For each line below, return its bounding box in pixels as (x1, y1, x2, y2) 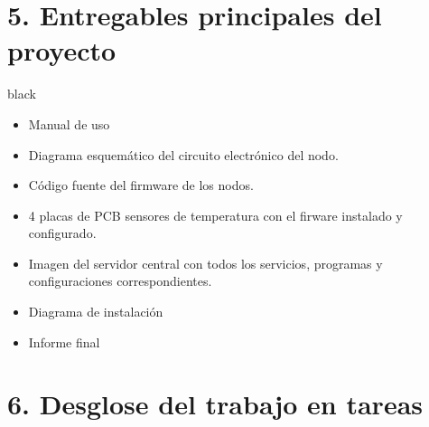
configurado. (28, 223, 97, 242)
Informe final (28, 332, 100, 351)
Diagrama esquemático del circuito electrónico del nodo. (28, 145, 339, 164)
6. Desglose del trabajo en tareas (7, 385, 424, 422)
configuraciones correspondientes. (28, 271, 212, 290)
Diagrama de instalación (28, 302, 163, 321)
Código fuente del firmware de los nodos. (28, 176, 254, 195)
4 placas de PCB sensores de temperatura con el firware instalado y (28, 205, 403, 224)
